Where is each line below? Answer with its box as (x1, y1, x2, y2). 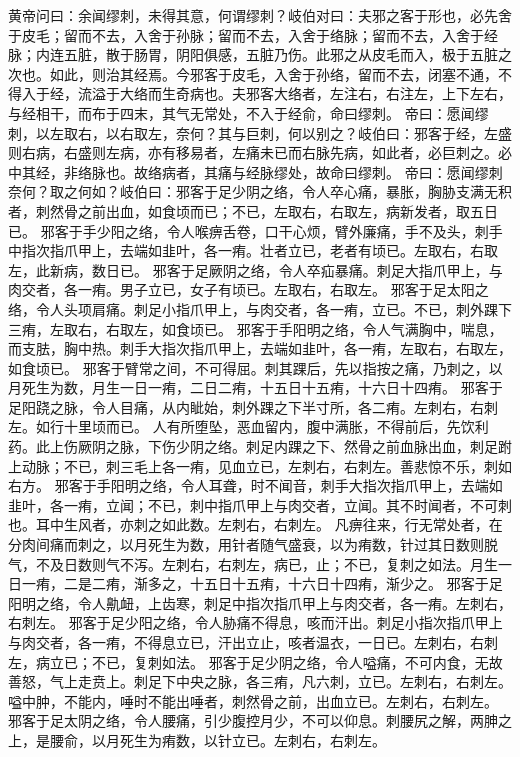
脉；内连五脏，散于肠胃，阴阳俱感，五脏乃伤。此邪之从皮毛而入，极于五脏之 (8, 44, 512, 65)
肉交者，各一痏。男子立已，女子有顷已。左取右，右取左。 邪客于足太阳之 (8, 279, 489, 300)
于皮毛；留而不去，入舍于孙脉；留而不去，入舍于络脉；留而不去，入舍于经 (8, 24, 498, 45)
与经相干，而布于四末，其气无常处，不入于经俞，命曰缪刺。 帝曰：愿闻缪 (8, 102, 489, 123)
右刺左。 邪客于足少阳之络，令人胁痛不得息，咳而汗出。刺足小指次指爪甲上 (8, 612, 503, 633)
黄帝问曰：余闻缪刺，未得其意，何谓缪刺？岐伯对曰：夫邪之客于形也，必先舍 (8, 5, 512, 25)
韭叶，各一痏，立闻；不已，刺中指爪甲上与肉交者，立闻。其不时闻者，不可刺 (8, 494, 512, 515)
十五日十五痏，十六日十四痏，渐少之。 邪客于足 (189, 573, 503, 594)
